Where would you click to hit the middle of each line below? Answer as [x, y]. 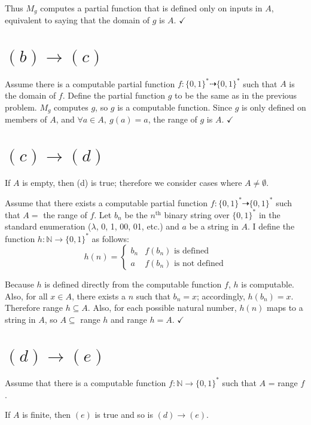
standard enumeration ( [48, 226]
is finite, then [47, 415]
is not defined [199, 263]
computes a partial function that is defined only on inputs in [151, 8]
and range [129, 319]
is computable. [268, 284]
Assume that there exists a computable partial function [106, 202]
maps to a [285, 308]
